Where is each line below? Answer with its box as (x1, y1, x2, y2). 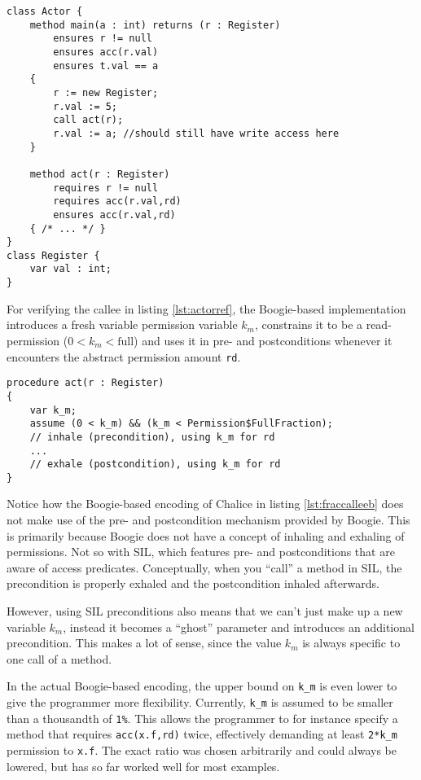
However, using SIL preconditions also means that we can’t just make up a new (7, 603, 403, 620)
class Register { (7, 249, 100, 261)
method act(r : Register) (29, 168, 170, 180)
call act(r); (53, 114, 124, 126)
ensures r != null (53, 33, 152, 45)
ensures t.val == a (53, 59, 159, 72)
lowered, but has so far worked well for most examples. (7, 757, 280, 774)
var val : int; (29, 263, 112, 275)
